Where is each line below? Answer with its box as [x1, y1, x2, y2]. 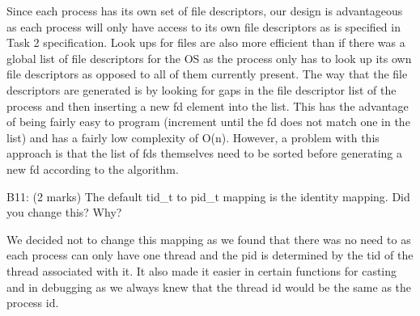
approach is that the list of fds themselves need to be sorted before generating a [6, 145, 403, 162]
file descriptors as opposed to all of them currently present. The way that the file [6, 65, 408, 82]
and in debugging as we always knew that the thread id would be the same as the [6, 278, 412, 295]
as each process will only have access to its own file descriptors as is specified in [6, 18, 401, 35]
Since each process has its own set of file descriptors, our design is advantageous [6, 2, 403, 19]
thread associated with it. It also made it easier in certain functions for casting [6, 262, 397, 279]
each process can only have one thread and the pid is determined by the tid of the [6, 246, 414, 263]
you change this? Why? [6, 204, 122, 221]
